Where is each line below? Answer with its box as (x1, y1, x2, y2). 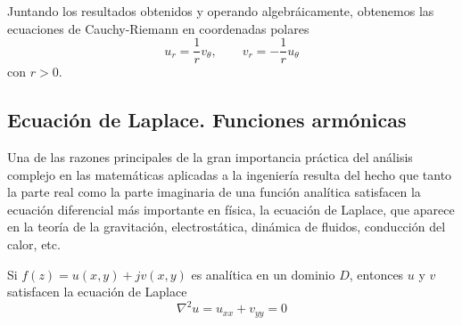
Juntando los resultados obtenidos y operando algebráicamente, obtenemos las (7, 2, 434, 20)
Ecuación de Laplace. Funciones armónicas (7, 106, 407, 134)
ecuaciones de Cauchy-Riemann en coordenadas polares (7, 19, 309, 37)
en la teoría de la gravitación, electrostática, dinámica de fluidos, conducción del (7, 217, 446, 236)
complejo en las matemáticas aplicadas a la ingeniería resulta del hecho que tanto (7, 165, 452, 183)
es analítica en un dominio (191, 264, 335, 283)
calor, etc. (7, 235, 61, 254)
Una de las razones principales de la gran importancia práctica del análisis (7, 148, 413, 167)
